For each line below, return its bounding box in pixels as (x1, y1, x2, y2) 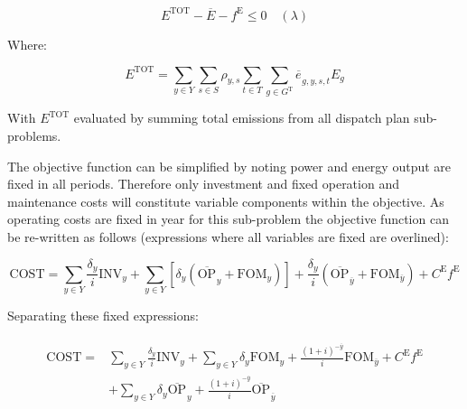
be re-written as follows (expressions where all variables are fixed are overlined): (7, 228, 449, 246)
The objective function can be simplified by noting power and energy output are (7, 156, 452, 175)
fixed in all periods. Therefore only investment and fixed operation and (7, 174, 399, 193)
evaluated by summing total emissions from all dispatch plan (73, 108, 410, 127)
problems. (7, 126, 61, 145)
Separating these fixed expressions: (7, 305, 199, 324)
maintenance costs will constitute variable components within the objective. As (7, 191, 444, 210)
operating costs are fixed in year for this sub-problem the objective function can (7, 209, 449, 228)
